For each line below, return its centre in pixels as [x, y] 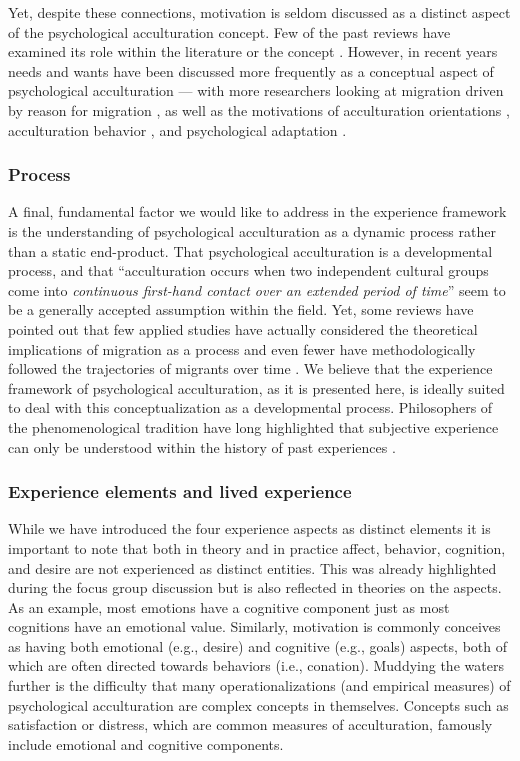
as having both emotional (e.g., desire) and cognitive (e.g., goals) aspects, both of [257, 645]
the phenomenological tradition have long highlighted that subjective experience [253, 426]
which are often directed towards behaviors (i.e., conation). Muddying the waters [256, 665]
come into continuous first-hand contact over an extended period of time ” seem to [257, 289]
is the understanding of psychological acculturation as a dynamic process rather [252, 230]
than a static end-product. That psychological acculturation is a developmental [250, 250]
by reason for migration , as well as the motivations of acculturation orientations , [259, 109]
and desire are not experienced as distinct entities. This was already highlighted [252, 567]
